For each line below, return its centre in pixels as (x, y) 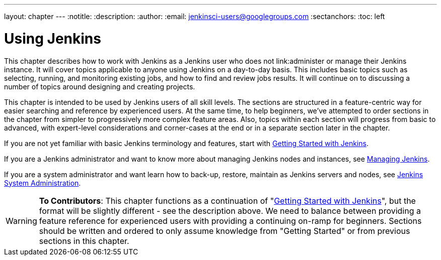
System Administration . (43, 183)
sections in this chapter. (84, 241)
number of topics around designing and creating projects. (100, 86)
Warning (21, 221)
